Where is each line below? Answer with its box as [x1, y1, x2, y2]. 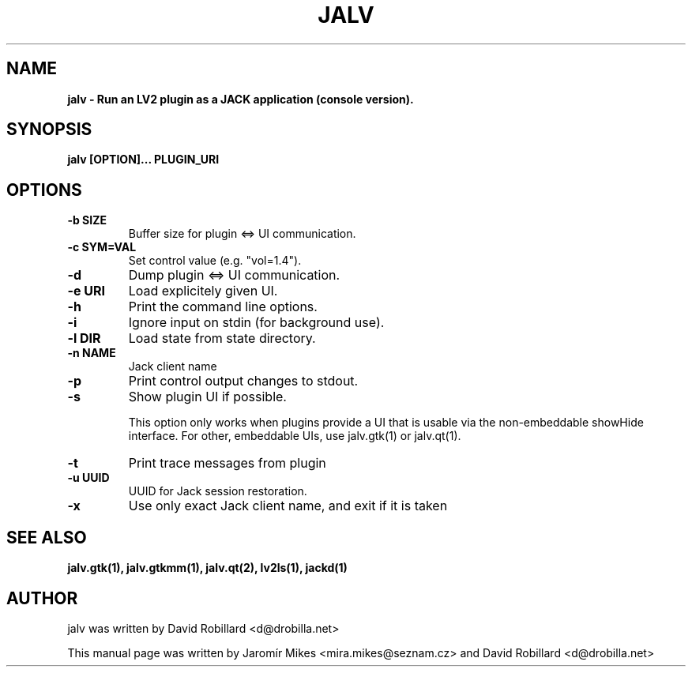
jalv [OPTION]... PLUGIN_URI [67, 152, 220, 167]
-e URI [67, 283, 105, 299]
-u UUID [67, 471, 110, 485]
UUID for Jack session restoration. [128, 484, 307, 498]
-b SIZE [67, 213, 107, 227]
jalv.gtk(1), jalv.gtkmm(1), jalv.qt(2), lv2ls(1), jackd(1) [67, 561, 348, 575]
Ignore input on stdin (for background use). [128, 314, 385, 331]
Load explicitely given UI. [128, 283, 278, 299]
